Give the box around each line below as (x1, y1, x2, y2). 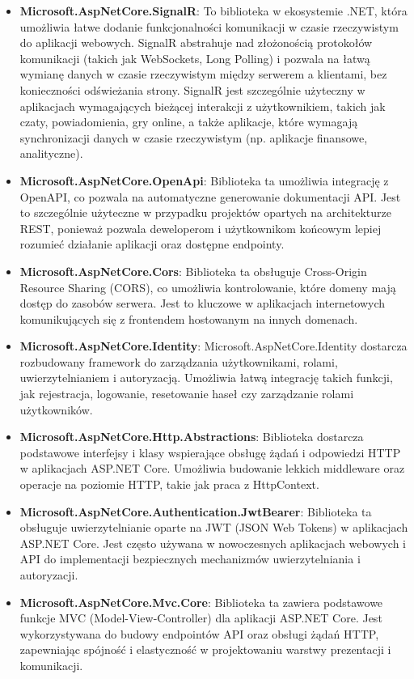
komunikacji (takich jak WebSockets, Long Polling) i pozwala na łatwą (19, 49, 370, 66)
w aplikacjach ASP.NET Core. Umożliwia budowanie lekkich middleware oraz (19, 460, 405, 477)
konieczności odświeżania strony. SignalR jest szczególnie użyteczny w (19, 81, 365, 98)
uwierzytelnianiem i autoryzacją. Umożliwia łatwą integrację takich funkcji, (19, 369, 393, 386)
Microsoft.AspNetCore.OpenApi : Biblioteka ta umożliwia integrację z (19, 172, 389, 189)
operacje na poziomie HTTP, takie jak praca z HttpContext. (19, 476, 319, 493)
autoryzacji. (19, 567, 78, 583)
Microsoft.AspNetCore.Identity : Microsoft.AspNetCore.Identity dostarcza (19, 337, 408, 354)
